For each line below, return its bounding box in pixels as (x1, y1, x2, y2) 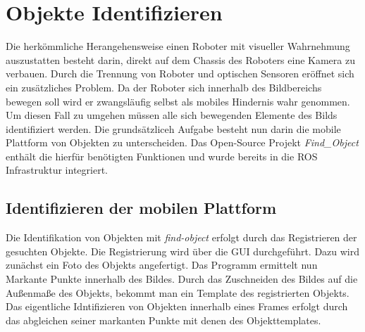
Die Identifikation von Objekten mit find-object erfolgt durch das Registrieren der (6, 230, 357, 245)
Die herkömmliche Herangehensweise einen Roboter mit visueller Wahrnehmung (6, 39, 350, 53)
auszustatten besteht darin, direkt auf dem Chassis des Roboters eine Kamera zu (6, 52, 355, 67)
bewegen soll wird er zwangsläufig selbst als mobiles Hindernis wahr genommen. (6, 94, 350, 108)
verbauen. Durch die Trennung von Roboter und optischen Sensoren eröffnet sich (6, 66, 354, 81)
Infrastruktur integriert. (6, 162, 108, 177)
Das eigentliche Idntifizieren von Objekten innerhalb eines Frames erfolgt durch (6, 299, 348, 314)
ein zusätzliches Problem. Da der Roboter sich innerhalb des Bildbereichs (6, 79, 322, 94)
